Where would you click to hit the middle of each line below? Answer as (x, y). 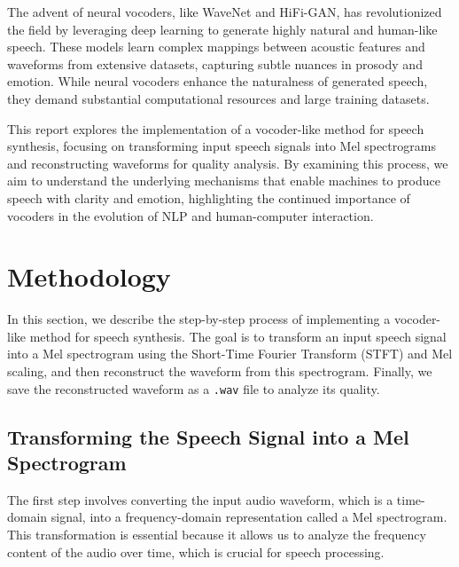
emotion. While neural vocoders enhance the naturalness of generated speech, (218, 81)
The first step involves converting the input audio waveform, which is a (200, 499)
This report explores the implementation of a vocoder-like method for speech (216, 128)
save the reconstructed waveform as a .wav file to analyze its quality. (194, 388)
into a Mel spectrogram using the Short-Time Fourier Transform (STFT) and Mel (230, 354)
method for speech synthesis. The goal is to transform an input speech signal (238, 336)
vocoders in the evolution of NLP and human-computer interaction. (191, 215)
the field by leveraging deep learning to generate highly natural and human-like (222, 29)
